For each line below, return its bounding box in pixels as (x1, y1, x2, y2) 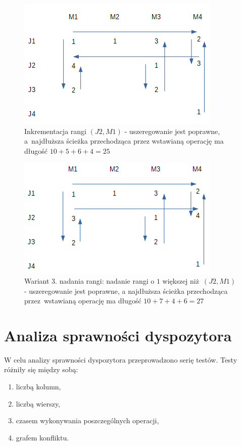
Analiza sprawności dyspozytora (4, 325, 232, 345)
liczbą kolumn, (16, 381, 61, 392)
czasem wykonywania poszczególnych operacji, (16, 415, 159, 426)
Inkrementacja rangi (24, 125, 86, 136)
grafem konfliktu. (16, 432, 69, 442)
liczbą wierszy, (16, 398, 61, 409)
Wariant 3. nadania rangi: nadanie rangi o (24, 275, 155, 286)
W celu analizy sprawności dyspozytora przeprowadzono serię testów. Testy (4, 354, 237, 365)
